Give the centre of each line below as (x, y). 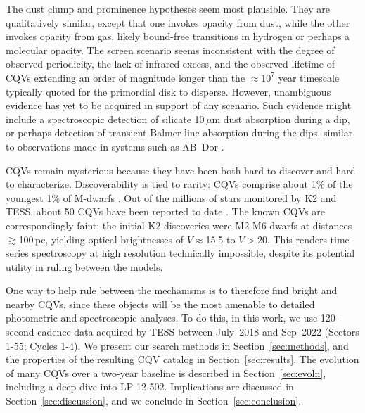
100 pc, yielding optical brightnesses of (101, 239)
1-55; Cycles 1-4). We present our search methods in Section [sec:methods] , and (177, 345)
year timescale (309, 77)
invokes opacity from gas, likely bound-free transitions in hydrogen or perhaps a (178, 36)
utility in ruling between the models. (84, 266)
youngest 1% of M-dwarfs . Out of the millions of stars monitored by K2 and (171, 197)
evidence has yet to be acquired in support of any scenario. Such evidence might (179, 105)
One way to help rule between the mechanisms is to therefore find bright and (172, 290)
